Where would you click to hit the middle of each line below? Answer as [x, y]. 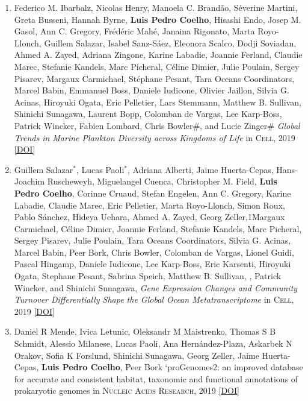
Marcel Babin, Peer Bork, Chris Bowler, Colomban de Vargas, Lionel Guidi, [154, 252]
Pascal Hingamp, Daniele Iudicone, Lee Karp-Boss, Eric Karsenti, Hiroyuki [152, 264]
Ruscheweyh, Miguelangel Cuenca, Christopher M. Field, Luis [162, 181]
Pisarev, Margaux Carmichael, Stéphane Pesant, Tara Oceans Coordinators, [154, 78]
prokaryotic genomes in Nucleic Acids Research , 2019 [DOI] [127, 390]
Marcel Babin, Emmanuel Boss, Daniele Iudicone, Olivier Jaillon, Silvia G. [152, 90]
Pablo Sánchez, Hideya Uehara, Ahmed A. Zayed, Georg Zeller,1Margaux [149, 217]
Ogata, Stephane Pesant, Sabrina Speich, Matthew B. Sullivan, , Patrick [148, 276]
